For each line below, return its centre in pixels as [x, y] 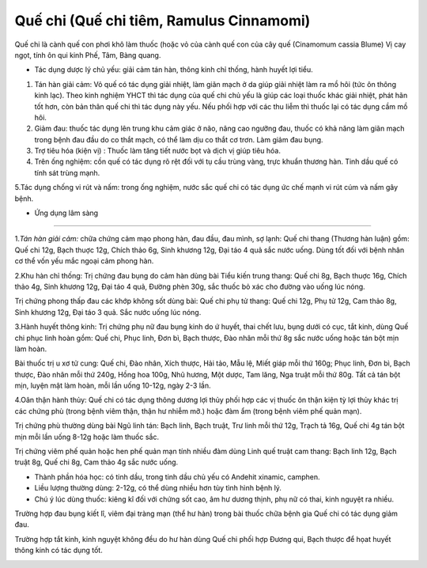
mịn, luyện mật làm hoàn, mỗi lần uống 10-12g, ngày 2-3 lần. [113, 386]
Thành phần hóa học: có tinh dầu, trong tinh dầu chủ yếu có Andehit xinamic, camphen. [177, 477]
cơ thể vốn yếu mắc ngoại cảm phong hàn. [84, 261]
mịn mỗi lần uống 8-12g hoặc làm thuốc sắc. [87, 437]
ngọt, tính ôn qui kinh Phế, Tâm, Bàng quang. [88, 55]
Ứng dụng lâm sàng [66, 213]
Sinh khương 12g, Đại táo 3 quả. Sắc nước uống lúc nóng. [108, 312]
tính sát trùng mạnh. [67, 172]
